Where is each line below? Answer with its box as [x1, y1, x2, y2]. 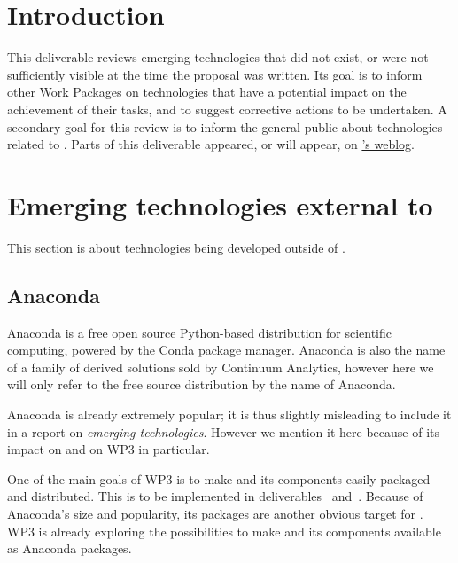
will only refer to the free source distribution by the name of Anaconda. [7, 375, 396, 394]
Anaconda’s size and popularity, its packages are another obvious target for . [7, 504, 423, 522]
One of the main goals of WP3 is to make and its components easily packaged [7, 469, 431, 488]
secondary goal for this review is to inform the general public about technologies [7, 117, 443, 136]
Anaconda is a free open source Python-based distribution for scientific [7, 323, 392, 341]
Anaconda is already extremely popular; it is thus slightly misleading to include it [7, 404, 452, 423]
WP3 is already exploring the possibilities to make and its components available [7, 521, 441, 540]
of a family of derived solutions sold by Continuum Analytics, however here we [7, 357, 434, 376]
